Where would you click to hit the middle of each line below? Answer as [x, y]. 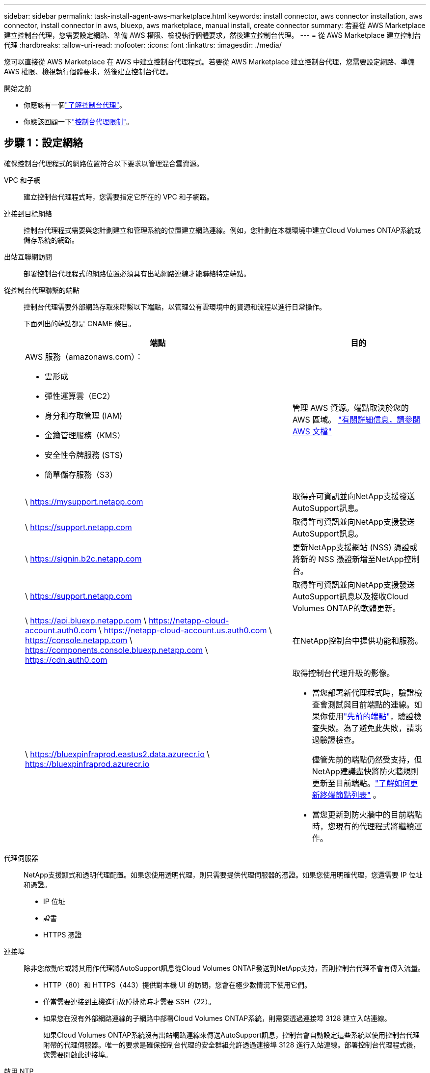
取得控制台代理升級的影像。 [343, 673]
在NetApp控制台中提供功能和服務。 [357, 640]
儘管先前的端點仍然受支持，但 [367, 759]
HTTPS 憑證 [63, 934]
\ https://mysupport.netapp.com [84, 501]
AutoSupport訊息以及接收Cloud [350, 596]
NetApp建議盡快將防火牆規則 [365, 771]
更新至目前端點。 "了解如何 [361, 783]
